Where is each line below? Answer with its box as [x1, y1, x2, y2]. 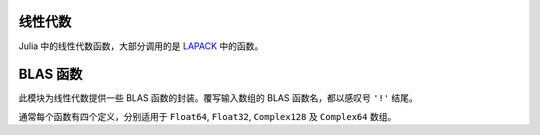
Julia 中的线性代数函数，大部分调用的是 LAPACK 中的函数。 [18, 40, 264, 52]
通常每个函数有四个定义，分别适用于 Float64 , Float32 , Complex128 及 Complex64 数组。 [18, 110, 397, 122]
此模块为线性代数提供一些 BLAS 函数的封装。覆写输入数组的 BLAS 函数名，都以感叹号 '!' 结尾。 [18, 92, 419, 104]
